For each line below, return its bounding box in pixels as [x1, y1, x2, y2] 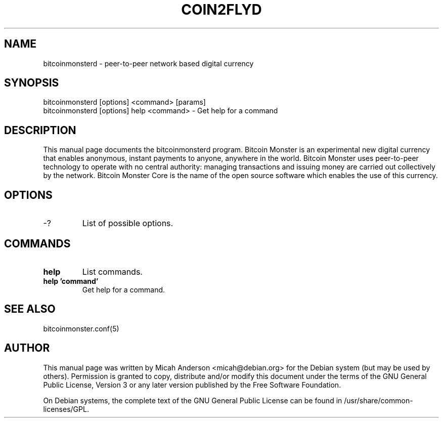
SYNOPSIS [4, 76, 59, 90]
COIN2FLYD [181, 1, 262, 18]
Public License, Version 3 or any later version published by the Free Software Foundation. [43, 380, 341, 389]
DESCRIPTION [4, 123, 76, 137]
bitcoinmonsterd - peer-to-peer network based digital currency [43, 59, 254, 68]
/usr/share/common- [344, 396, 413, 405]
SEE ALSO [4, 303, 56, 316]
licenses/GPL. [43, 404, 89, 413]
